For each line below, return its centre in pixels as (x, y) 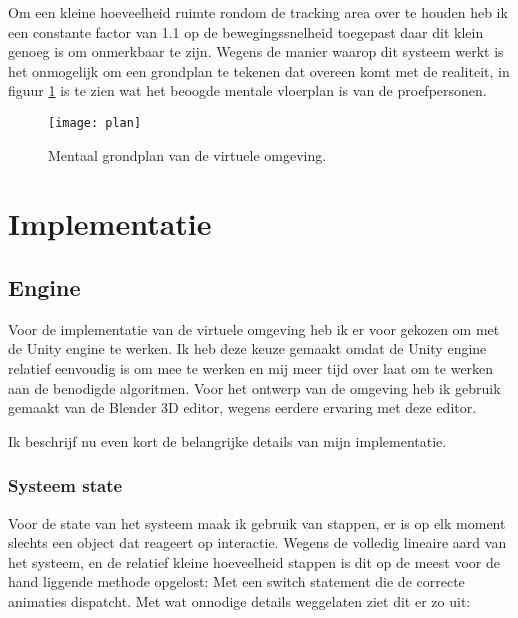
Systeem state (65, 485)
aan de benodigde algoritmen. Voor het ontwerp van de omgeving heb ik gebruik (254, 387)
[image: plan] (95, 122)
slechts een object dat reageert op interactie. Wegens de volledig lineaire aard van (257, 542)
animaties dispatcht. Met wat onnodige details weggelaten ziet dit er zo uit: (239, 600)
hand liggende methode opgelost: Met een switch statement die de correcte (236, 581)
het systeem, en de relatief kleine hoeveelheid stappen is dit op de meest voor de (254, 561)
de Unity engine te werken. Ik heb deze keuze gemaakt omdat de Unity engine (247, 348)
